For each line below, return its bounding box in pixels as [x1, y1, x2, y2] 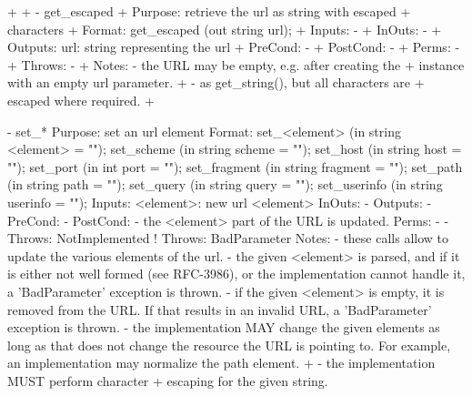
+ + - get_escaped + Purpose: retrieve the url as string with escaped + [7, 2, 411, 20]
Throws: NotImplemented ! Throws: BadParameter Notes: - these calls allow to [7, 228, 449, 248]
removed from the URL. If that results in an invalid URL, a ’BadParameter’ [7, 300, 432, 319]
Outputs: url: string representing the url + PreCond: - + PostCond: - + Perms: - [7, 37, 460, 56]
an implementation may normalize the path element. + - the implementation [7, 353, 436, 372]
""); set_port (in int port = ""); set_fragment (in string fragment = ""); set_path [7, 157, 463, 176]
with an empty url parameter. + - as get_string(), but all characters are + [7, 73, 425, 92]
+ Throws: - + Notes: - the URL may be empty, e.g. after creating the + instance [7, 55, 465, 74]
